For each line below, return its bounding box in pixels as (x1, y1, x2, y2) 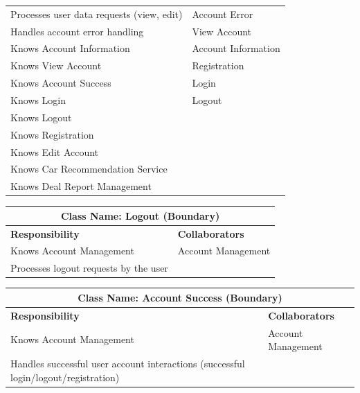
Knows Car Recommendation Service (10, 161, 168, 176)
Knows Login (10, 92, 66, 107)
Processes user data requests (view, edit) (10, 6, 183, 21)
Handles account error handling (10, 24, 144, 38)
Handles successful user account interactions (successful (10, 356, 245, 371)
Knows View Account (10, 58, 102, 73)
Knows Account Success (10, 76, 111, 90)
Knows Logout (10, 110, 72, 124)
